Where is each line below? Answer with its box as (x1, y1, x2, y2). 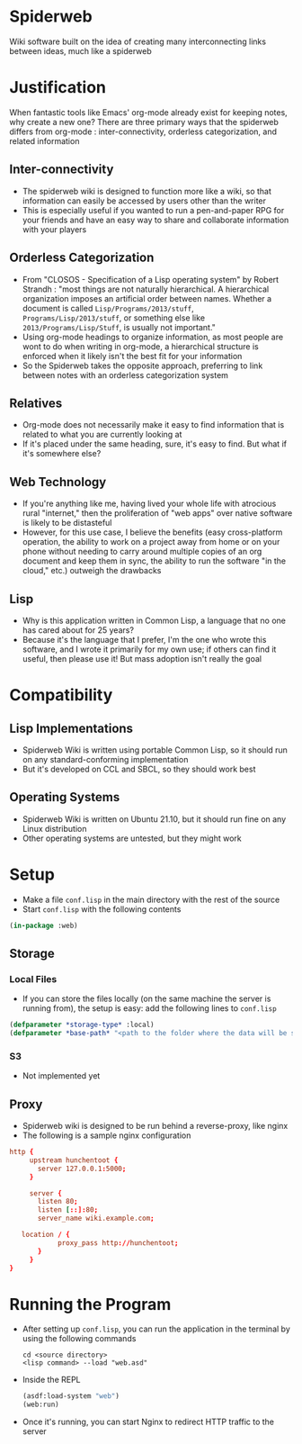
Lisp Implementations (9, 720, 133, 736)
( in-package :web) (9, 921, 78, 930)
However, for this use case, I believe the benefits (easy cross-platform (22, 527, 283, 537)
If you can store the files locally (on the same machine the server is (22, 993, 271, 1005)
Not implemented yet (22, 1070, 101, 1081)
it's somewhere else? (22, 448, 102, 459)
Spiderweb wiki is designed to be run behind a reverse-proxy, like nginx (22, 1121, 289, 1132)
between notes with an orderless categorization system (22, 369, 229, 380)
